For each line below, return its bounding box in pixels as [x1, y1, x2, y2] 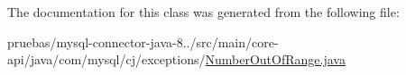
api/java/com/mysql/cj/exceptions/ [7, 50, 206, 69]
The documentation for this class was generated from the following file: [7, 3, 400, 21]
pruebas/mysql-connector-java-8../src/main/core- [7, 32, 279, 51]
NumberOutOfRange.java [205, 50, 346, 69]
